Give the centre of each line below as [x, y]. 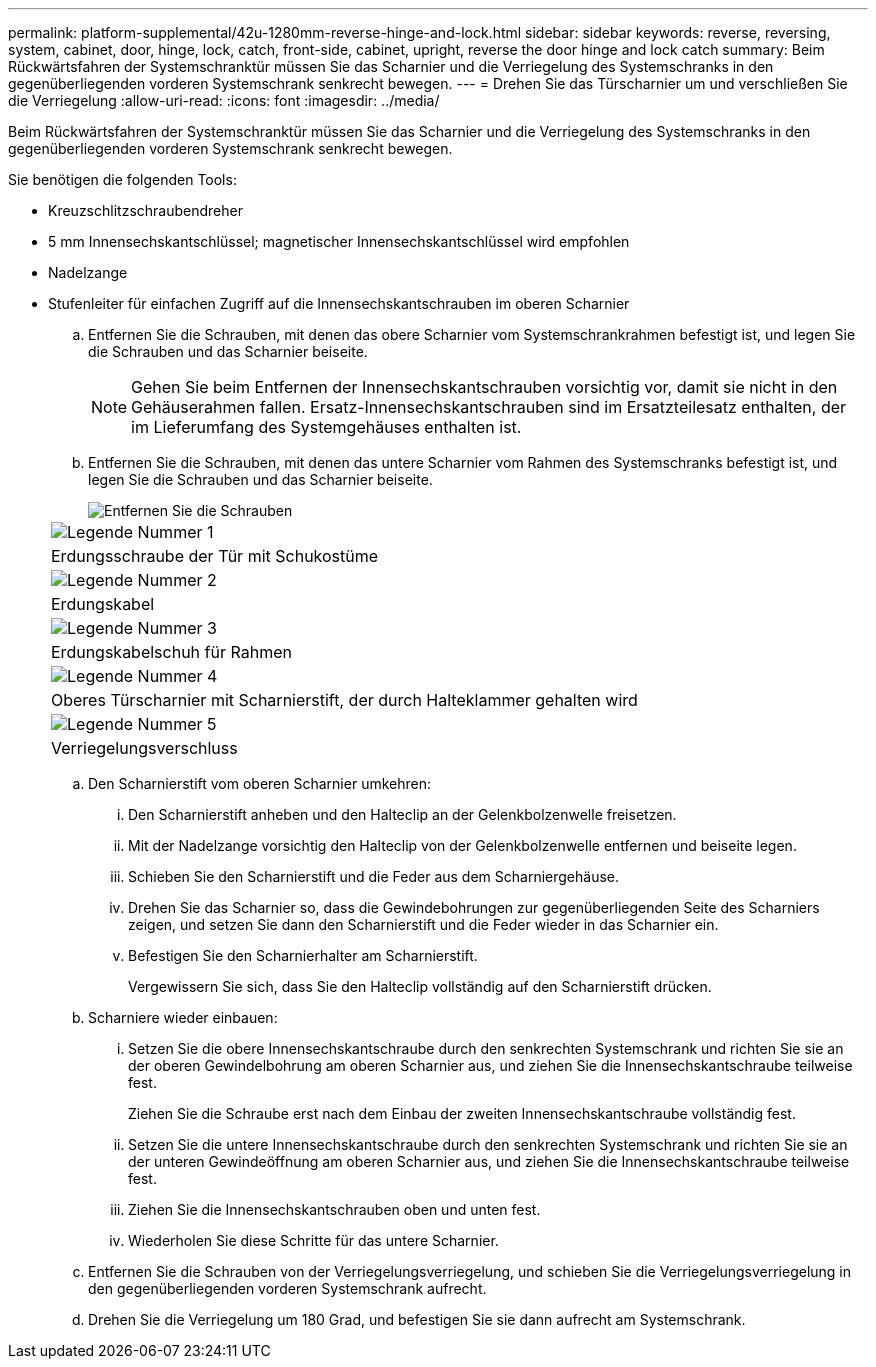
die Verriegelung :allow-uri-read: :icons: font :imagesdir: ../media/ [224, 100]
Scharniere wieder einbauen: [183, 1017]
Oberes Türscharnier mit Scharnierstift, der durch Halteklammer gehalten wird [344, 700]
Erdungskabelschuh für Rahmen [171, 652]
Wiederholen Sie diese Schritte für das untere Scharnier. [313, 1240]
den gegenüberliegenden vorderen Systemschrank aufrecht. [287, 1288]
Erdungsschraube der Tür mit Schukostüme [215, 556]
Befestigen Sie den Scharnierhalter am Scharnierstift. [303, 955]
